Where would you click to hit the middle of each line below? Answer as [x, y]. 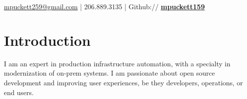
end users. [19, 92]
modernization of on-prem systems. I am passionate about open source [110, 73]
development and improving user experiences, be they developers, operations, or [123, 82]
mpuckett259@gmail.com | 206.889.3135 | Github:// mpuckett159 [104, 6]
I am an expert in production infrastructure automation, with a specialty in [117, 63]
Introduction [47, 40]
